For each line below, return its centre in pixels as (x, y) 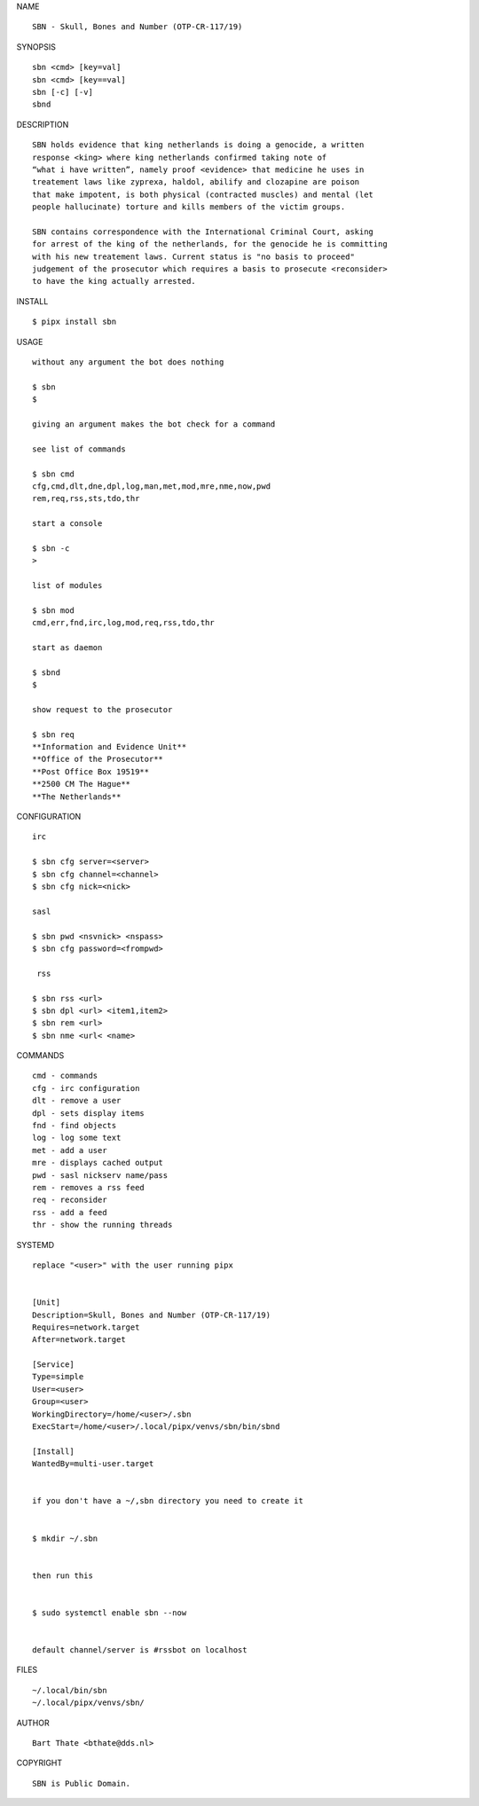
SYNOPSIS (36, 47)
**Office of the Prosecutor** (98, 759)
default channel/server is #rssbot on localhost (140, 1650)
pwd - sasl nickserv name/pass (100, 1175)
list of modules (67, 586)
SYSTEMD (35, 1245)
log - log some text (77, 1138)
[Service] (53, 1365)
